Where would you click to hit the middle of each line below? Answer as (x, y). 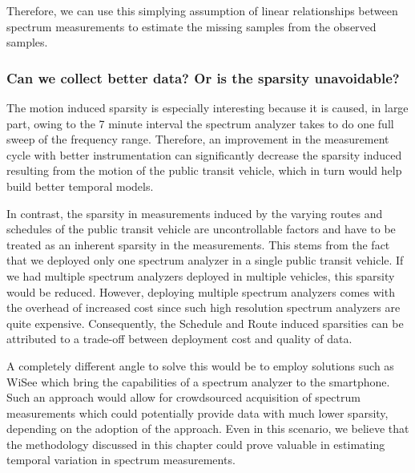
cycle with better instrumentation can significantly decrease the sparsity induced (204, 154)
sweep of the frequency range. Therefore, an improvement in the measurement (198, 139)
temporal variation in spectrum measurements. (121, 460)
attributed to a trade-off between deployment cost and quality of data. (179, 339)
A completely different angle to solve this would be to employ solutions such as (200, 365)
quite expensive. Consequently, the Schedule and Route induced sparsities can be (205, 323)
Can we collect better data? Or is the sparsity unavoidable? (203, 77)
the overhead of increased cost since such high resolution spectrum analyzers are (203, 307)
